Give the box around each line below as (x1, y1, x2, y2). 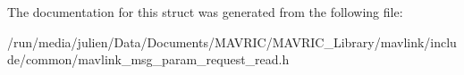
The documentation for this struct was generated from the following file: (7, 3, 403, 21)
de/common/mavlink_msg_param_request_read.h (7, 50, 290, 69)
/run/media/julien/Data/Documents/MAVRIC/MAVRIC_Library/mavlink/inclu (7, 32, 457, 51)
